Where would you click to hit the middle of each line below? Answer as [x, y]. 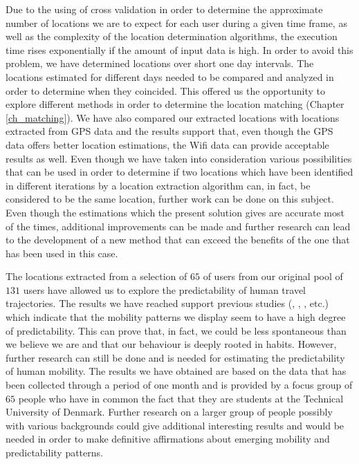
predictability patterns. [54, 452]
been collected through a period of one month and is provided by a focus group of [179, 385]
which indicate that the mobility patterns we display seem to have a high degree [176, 317]
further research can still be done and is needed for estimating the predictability [175, 357]
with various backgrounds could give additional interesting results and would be [175, 425]
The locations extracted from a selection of [96, 276]
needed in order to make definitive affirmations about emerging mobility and [168, 439]
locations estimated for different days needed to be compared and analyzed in [170, 76]
